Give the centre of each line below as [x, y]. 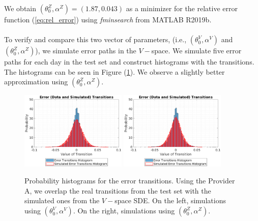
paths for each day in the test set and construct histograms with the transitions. [129, 62]
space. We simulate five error [196, 51]
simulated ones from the [62, 200]
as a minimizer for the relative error [182, 8]
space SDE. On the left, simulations [170, 200]
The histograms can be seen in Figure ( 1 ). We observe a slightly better [114, 71]
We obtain [20, 8]
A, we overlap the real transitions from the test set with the [118, 190]
